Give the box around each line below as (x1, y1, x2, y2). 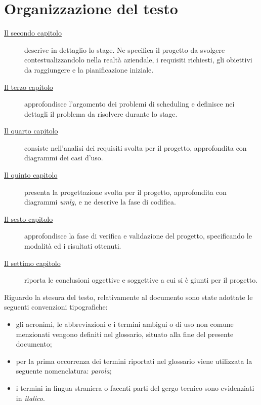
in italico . (16, 392, 45, 403)
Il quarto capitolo (4, 125, 58, 136)
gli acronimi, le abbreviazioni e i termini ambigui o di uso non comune (16, 319, 234, 329)
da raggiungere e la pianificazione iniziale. (24, 64, 154, 75)
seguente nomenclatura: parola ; (16, 365, 112, 376)
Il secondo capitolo (4, 27, 62, 38)
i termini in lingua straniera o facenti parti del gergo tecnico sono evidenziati (16, 382, 254, 393)
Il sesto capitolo (4, 213, 53, 224)
